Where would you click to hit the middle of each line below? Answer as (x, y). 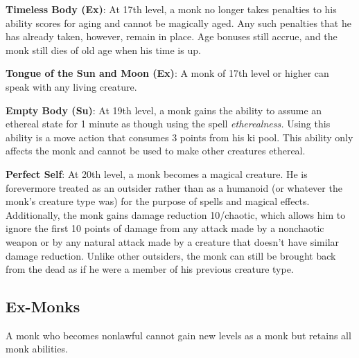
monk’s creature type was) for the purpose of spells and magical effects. (158, 201)
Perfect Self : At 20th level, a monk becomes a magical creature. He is (157, 173)
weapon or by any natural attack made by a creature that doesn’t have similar (173, 241)
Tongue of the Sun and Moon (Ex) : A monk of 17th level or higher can (167, 73)
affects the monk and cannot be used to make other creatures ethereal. (156, 151)
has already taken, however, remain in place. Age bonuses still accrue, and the (172, 36)
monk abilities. (37, 349)
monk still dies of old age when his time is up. (103, 50)
